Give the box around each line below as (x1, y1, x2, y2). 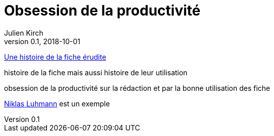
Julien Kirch (4, 28, 43, 37)
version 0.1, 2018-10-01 (4, 37, 81, 46)
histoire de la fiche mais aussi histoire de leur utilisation (4, 68, 188, 77)
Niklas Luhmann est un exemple (4, 99, 110, 108)
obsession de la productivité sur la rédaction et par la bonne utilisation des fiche (4, 83, 270, 92)
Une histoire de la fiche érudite (4, 52, 106, 61)
